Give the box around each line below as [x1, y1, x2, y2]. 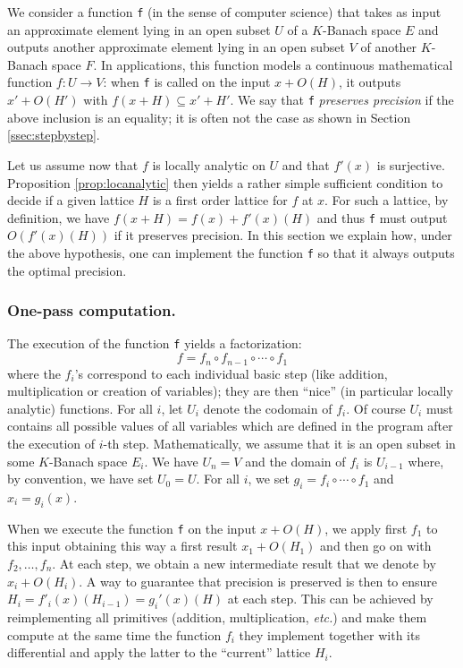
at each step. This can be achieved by [227, 589, 434, 608]
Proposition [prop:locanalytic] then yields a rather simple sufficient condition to [7, 173, 443, 192]
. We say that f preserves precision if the [230, 90, 454, 109]
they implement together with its [239, 625, 420, 644]
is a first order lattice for [152, 191, 288, 210]
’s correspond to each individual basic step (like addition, [74, 364, 388, 382]
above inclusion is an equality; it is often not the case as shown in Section [7, 107, 411, 126]
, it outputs [338, 73, 401, 91]
